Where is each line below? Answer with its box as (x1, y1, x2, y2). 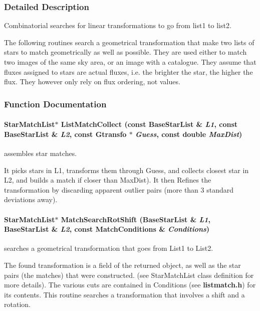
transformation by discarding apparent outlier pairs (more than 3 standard (4, 184, 234, 195)
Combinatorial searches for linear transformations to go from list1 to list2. (4, 20, 231, 31)
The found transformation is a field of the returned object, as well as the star (4, 259, 241, 270)
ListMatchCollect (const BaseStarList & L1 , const (61, 119, 238, 129)
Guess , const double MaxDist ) (135, 128, 242, 139)
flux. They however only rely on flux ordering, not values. (4, 76, 180, 87)
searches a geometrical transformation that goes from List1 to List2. (4, 243, 213, 253)
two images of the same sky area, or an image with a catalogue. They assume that (4, 57, 256, 67)
